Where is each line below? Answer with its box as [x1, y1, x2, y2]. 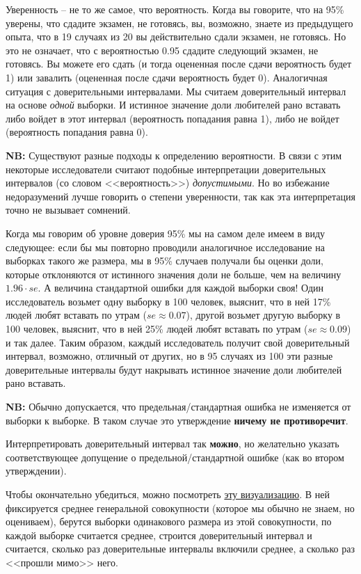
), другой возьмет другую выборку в [186, 308, 341, 322]
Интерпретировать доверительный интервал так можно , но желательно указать [6, 436, 339, 451]
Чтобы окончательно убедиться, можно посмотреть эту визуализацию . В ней [6, 487, 330, 501]
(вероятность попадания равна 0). [6, 125, 148, 139]
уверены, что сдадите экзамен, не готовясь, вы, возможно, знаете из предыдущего [6, 15, 353, 30]
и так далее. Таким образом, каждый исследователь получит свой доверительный [6, 335, 350, 349]
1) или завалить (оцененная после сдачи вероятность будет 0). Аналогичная [6, 70, 328, 84]
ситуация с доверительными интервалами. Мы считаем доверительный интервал [6, 83, 346, 98]
